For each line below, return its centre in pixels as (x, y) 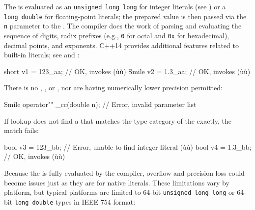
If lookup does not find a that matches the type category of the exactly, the (118, 120)
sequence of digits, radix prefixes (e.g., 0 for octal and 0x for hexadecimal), (117, 35)
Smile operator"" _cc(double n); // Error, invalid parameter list (100, 104)
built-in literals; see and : (42, 55)
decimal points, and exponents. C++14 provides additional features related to (122, 45)
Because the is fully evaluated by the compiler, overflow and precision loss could (124, 172)
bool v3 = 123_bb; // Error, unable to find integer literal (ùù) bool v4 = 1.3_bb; (128, 146)
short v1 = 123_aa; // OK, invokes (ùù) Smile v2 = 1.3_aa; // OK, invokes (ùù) (127, 71)
